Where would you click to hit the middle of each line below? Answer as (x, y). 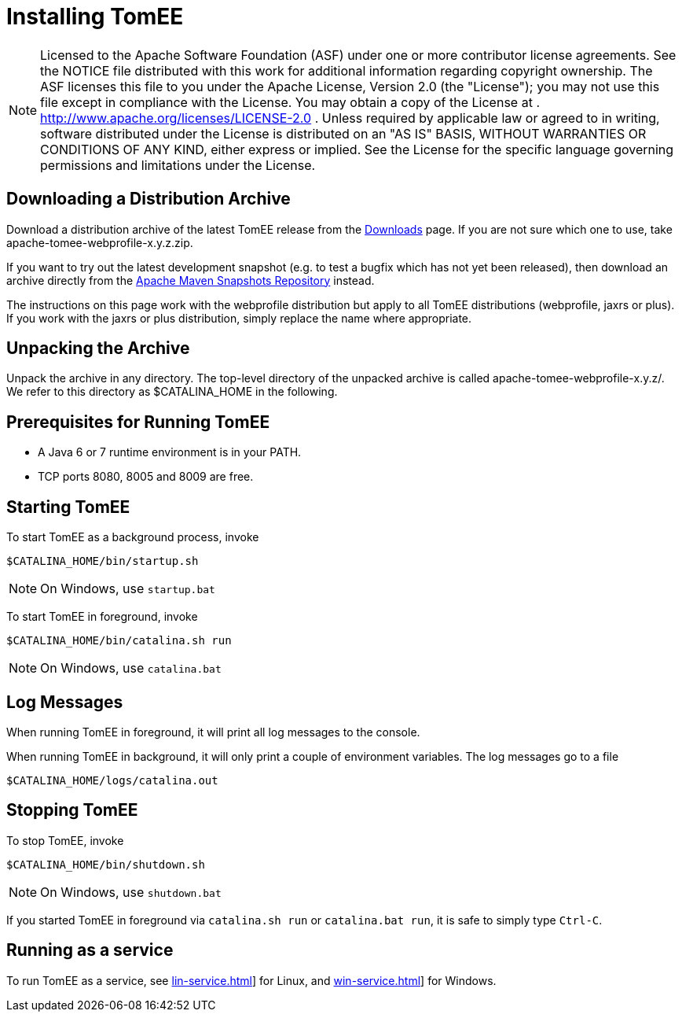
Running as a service (90, 950)
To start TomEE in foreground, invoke (102, 617)
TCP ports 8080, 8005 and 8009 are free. (146, 477)
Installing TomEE (95, 17)
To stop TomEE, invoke (65, 840)
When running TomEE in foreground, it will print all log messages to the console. (213, 732)
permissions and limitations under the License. (178, 165)
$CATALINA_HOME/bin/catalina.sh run (119, 641)
